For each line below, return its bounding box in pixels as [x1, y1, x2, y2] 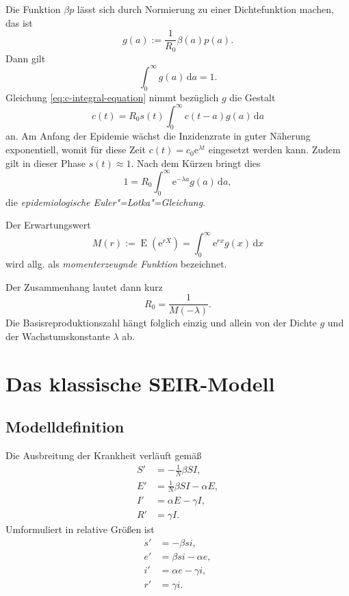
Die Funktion [5, 2, 61, 16]
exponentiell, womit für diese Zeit [5, 142, 146, 157]
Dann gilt [5, 51, 46, 65]
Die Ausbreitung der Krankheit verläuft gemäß [5, 448, 202, 463]
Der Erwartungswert [5, 218, 91, 232]
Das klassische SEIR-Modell [5, 369, 275, 397]
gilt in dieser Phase [5, 155, 86, 170]
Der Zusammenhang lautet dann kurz [5, 279, 163, 294]
